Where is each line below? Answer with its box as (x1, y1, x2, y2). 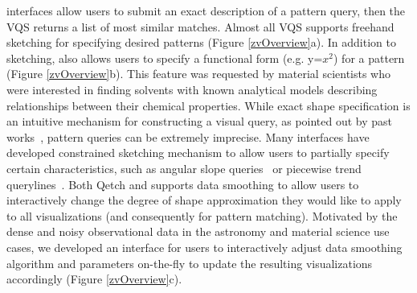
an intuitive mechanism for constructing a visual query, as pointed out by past (6, 113, 393, 130)
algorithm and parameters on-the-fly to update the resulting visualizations (6, 254, 373, 271)
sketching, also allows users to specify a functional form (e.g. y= (6, 49, 323, 66)
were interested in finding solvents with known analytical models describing (6, 80, 378, 97)
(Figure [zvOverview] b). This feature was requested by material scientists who (6, 65, 391, 82)
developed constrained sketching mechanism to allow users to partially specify (6, 144, 390, 161)
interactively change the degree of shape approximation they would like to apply (6, 192, 402, 208)
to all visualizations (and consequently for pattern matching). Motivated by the (6, 207, 398, 224)
